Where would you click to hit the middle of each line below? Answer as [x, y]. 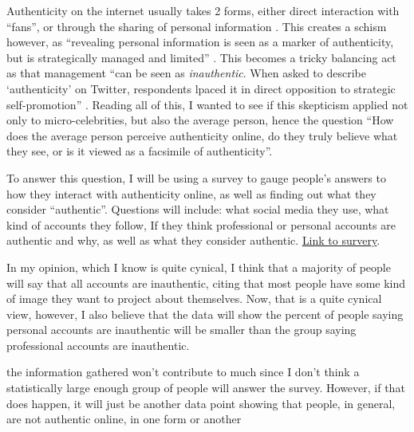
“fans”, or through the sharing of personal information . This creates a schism [197, 26]
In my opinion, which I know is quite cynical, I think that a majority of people [199, 267]
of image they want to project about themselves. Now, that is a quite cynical [194, 298]
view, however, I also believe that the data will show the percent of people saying [205, 314]
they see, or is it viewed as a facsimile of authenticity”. [140, 151]
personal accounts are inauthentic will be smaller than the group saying [181, 330]
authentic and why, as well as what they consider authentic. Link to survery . [193, 240]
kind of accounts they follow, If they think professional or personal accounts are [201, 224]
